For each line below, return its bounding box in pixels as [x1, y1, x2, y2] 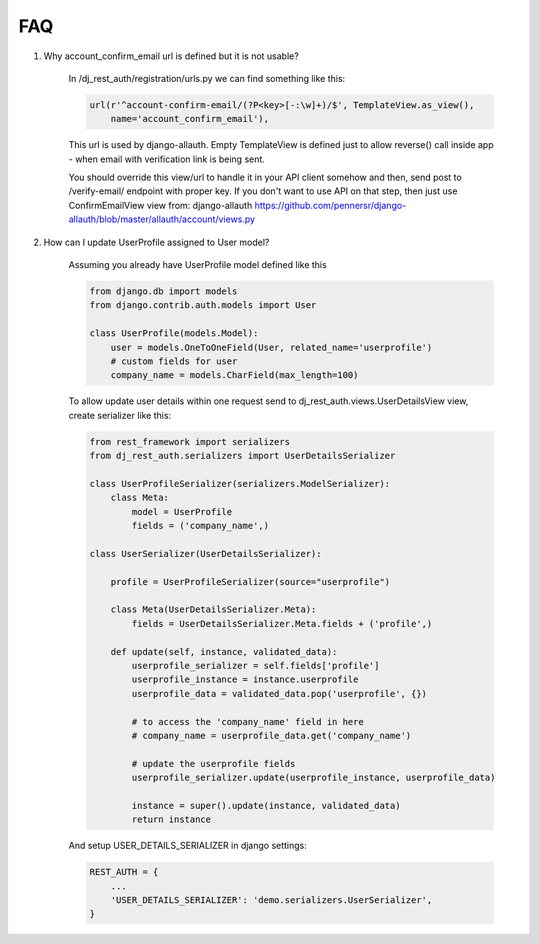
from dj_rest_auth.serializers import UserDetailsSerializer [89, 450, 396, 462]
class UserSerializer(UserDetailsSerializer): [89, 548, 322, 559]
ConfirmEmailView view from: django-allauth [68, 199, 253, 211]
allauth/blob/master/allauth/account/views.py [68, 213, 255, 225]
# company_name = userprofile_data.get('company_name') [131, 730, 412, 741]
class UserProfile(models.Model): [89, 328, 259, 339]
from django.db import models [89, 286, 238, 297]
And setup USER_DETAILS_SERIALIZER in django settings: [68, 840, 307, 852]
